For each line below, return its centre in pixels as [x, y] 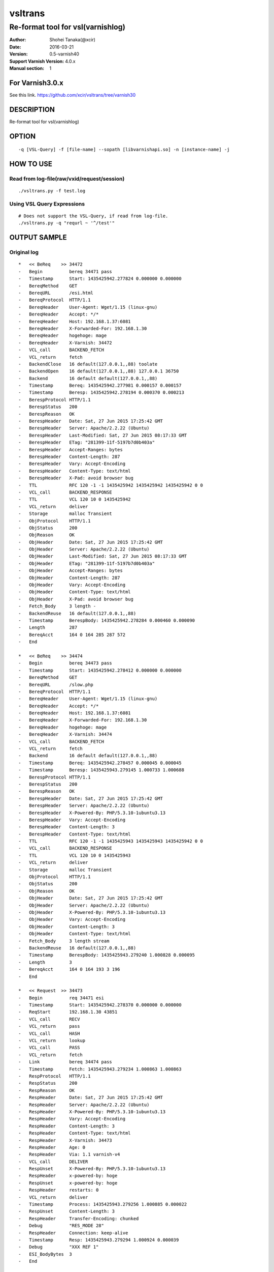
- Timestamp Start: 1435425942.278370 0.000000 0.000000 [100, 1005]
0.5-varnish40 [64, 54]
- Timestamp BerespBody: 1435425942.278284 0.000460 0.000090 [107, 620]
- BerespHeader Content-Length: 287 [69, 457]
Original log [24, 252]
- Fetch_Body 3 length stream [64, 941]
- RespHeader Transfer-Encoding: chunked [79, 1218]
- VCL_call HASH [49, 1033]
